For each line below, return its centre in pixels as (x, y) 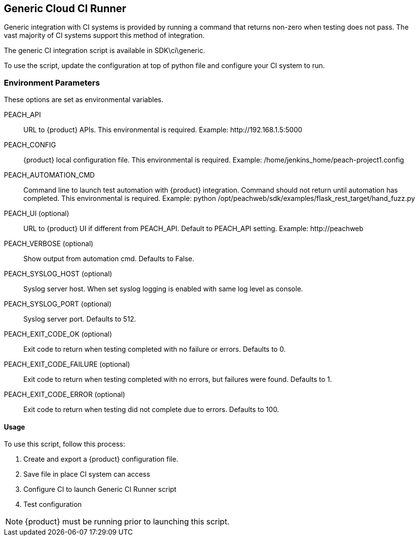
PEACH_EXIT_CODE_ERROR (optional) (65, 395)
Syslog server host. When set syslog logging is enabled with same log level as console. (163, 289)
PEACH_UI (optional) (37, 214)
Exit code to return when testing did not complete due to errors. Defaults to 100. (151, 410)
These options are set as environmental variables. (84, 100)
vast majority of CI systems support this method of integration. (104, 36)
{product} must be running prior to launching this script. (127, 522)
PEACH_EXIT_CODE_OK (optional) (58, 334)
